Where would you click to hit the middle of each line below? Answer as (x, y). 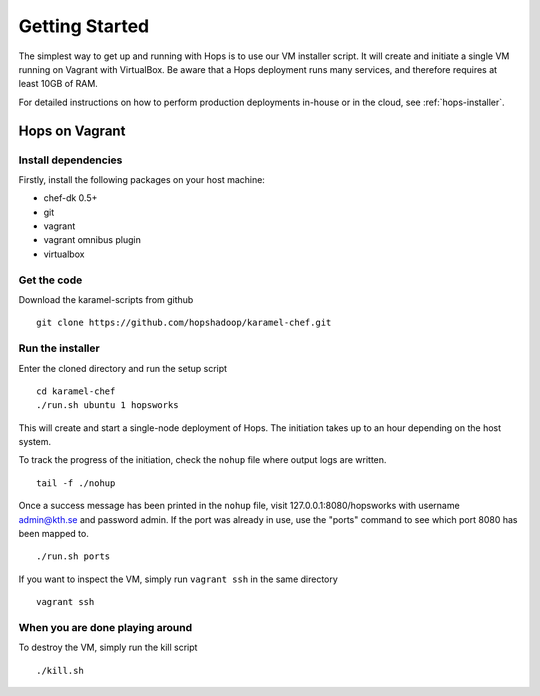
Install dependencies (70, 160)
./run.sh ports (73, 556)
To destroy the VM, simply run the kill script (108, 647)
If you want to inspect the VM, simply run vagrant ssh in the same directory (178, 579)
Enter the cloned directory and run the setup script (123, 368)
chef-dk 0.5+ (70, 198)
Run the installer (59, 348)
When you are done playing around (105, 627)
